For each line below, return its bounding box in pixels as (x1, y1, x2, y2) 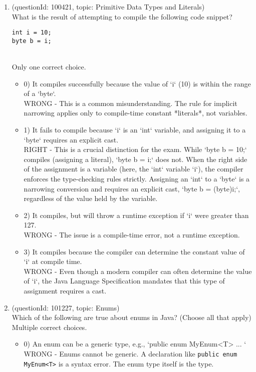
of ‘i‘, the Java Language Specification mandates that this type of (24, 275, 225, 286)
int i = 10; (12, 29, 52, 36)
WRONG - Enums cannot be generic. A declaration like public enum (24, 348, 237, 358)
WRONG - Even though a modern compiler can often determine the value (24, 265, 252, 276)
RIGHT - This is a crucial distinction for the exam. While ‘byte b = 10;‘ (24, 144, 247, 154)
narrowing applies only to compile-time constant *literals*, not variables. (24, 107, 247, 118)
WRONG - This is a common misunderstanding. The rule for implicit (24, 97, 237, 108)
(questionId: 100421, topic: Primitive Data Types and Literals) (12, 1, 205, 11)
